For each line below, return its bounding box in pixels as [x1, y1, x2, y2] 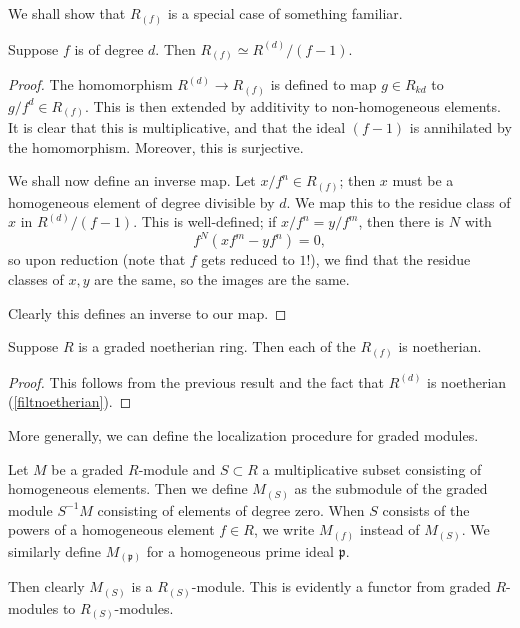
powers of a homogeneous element [8, 519, 215, 540]
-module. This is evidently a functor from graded [191, 576, 491, 597]
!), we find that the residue [306, 249, 471, 270]
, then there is [358, 211, 445, 232]
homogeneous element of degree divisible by [8, 191, 275, 212]
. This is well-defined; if [133, 211, 277, 232]
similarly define [8, 540, 102, 561]
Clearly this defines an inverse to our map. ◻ [8, 302, 287, 323]
